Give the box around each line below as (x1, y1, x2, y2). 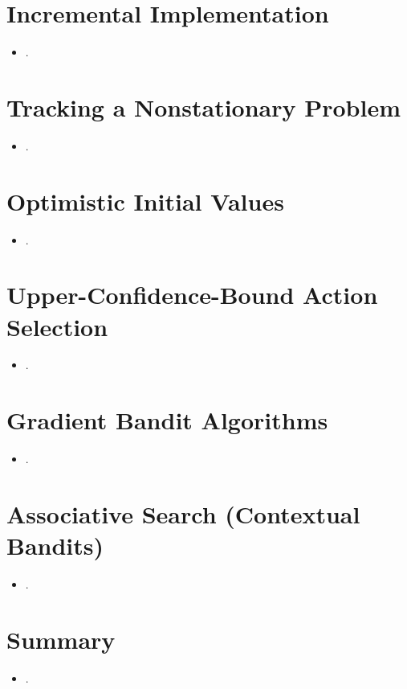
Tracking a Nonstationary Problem (6, 90, 401, 123)
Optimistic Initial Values (6, 184, 284, 217)
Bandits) (6, 529, 104, 562)
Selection (6, 310, 108, 342)
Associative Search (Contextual (6, 497, 360, 530)
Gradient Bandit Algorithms (6, 404, 328, 437)
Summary (6, 622, 116, 655)
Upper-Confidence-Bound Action (6, 278, 378, 311)
